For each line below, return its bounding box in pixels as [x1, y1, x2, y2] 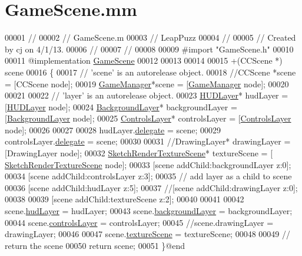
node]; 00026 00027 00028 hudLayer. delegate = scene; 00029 [5, 123, 221, 136]
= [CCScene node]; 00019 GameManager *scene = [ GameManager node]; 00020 [5, 77, 289, 90]
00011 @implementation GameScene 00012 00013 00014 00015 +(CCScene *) [5, 54, 283, 67]
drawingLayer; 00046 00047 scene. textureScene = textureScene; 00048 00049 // [5, 228, 290, 240]
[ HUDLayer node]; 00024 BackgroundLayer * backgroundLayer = [5, 100, 237, 113]
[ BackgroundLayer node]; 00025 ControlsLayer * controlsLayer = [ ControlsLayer [5, 112, 291, 124]
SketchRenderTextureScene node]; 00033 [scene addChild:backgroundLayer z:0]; [5, 158, 291, 170]
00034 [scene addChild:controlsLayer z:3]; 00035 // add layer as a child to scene [5, 170, 292, 182]
